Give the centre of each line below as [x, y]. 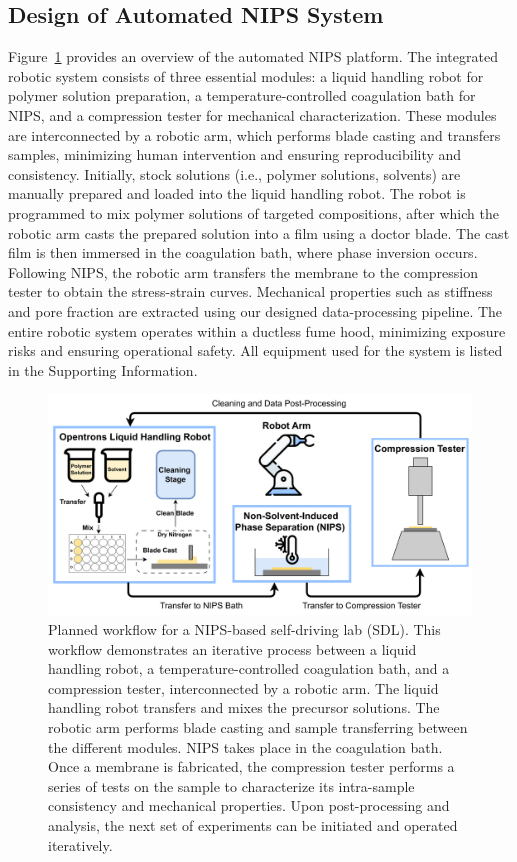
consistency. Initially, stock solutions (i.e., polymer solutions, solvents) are [234, 173]
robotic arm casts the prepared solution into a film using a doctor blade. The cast [259, 232]
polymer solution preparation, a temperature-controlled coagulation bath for [242, 95]
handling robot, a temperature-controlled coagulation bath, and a [249, 668]
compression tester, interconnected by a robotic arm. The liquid [243, 687]
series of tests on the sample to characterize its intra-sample [231, 785]
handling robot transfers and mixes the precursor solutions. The [244, 707]
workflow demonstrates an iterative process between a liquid [232, 648]
